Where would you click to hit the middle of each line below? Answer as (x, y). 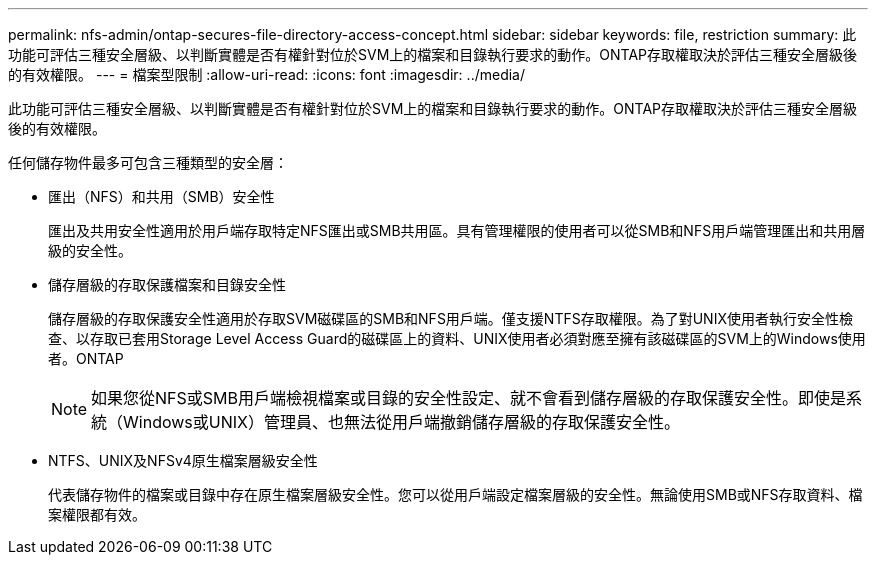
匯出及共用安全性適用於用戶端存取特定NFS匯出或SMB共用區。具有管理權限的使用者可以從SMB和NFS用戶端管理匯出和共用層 (457, 230)
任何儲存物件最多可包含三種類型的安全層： (148, 162)
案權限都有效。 (97, 514)
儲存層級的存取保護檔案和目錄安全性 (167, 284)
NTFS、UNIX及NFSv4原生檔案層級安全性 (183, 460)
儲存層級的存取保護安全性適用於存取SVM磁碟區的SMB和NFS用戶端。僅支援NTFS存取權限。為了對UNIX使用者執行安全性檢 (450, 318)
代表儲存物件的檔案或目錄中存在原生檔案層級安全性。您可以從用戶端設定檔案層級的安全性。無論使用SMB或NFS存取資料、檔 (455, 494)
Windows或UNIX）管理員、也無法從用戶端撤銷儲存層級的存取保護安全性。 (401, 422)
